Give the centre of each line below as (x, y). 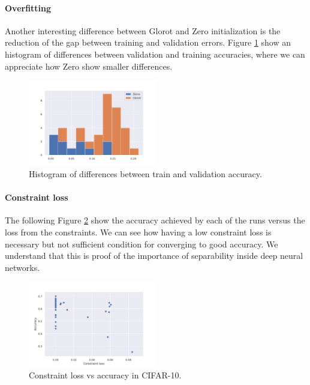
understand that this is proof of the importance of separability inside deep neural (154, 256)
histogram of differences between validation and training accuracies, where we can (155, 54)
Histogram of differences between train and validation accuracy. (145, 174)
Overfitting (28, 8)
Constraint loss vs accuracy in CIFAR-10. (105, 375)
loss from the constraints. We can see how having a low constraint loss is (138, 232)
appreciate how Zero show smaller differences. (89, 66)
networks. (22, 267)
